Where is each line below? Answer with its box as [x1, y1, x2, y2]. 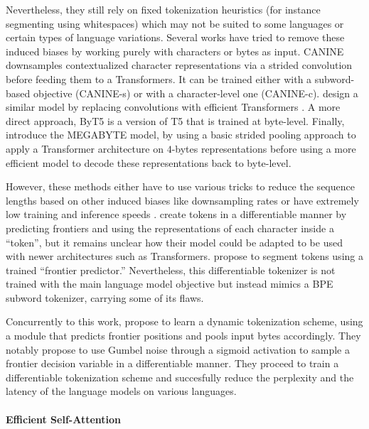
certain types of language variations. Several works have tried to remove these [6, 30, 345, 45]
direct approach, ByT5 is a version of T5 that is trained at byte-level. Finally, [6, 113, 345, 128]
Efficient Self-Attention [6, 411, 122, 426]
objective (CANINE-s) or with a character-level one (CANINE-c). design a [33, 85, 358, 100]
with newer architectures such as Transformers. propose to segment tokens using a [6, 249, 363, 264]
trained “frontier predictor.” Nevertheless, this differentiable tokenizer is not [6, 262, 336, 277]
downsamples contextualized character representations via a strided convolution [6, 58, 353, 72]
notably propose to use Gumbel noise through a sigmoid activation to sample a [6, 342, 350, 357]
